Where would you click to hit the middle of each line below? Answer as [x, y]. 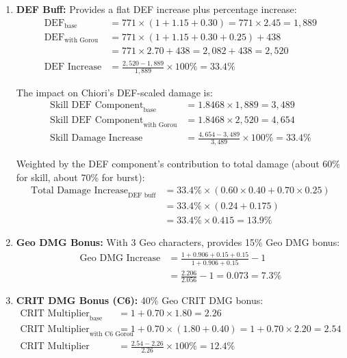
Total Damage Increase [79, 191]
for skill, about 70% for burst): [80, 177]
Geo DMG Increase [120, 259]
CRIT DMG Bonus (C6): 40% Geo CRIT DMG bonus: [140, 300]
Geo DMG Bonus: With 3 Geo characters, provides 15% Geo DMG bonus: [178, 242]
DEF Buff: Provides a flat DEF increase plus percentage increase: [156, 9]
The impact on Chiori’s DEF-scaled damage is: [114, 92]
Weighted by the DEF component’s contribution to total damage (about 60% [178, 164]
